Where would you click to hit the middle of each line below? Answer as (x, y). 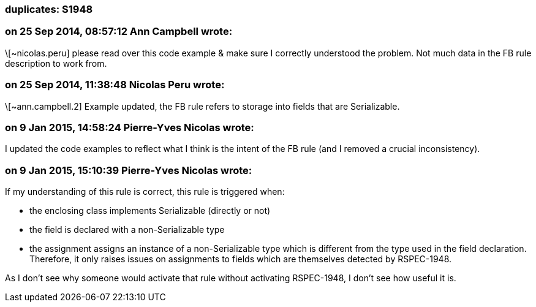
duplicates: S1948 (49, 9)
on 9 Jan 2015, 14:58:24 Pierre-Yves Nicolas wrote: (130, 127)
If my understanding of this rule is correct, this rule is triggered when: (145, 191)
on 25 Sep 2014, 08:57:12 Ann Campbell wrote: (119, 32)
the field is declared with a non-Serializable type (127, 229)
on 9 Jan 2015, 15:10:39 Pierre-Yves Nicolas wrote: (129, 170)
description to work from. (56, 63)
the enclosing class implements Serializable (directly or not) (150, 210)
